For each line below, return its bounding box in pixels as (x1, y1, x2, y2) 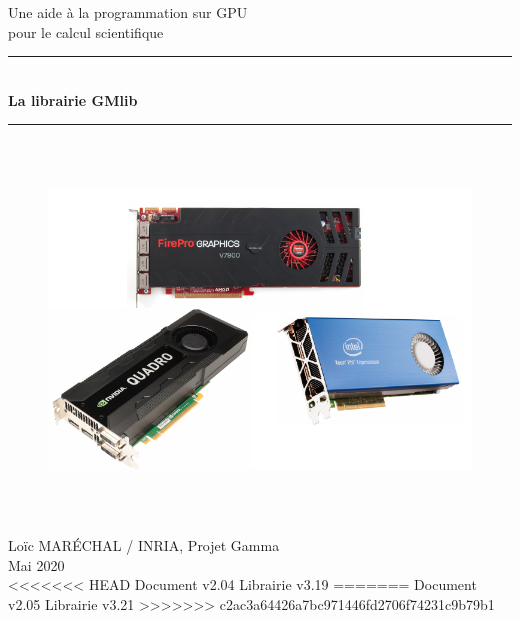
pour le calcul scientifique (8, 21, 164, 42)
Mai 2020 (8, 554, 65, 575)
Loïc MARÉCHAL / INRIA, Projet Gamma (8, 534, 280, 555)
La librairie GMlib (8, 89, 138, 110)
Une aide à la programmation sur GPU (8, 2, 248, 22)
